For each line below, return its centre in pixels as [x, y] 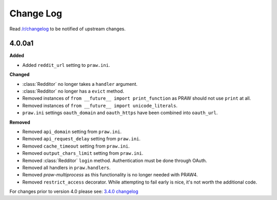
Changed [19, 75]
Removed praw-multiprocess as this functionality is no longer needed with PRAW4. [110, 175]
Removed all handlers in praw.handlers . [66, 168]
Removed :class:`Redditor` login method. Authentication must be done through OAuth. [115, 160]
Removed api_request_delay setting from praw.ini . [82, 139]
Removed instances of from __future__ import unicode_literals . [100, 105]
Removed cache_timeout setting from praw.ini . [76, 146]
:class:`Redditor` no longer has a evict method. [73, 91]
